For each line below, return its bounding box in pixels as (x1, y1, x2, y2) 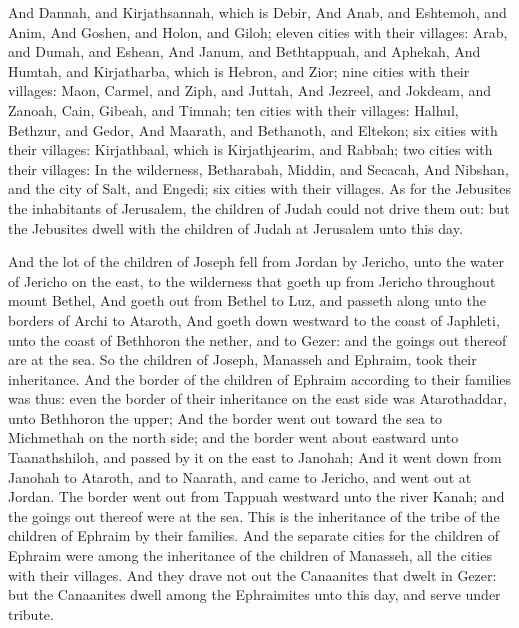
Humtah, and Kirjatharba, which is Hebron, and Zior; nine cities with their (8, 60, 470, 81)
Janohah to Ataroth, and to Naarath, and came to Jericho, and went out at (8, 466, 472, 487)
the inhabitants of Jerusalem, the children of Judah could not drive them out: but (8, 197, 510, 218)
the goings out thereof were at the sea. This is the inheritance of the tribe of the (8, 505, 500, 526)
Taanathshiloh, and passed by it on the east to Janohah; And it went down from (8, 447, 502, 468)
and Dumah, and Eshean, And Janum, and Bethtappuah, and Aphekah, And (8, 41, 481, 62)
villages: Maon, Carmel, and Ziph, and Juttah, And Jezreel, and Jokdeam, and (8, 80, 492, 101)
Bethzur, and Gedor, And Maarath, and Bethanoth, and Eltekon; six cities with (8, 119, 498, 140)
